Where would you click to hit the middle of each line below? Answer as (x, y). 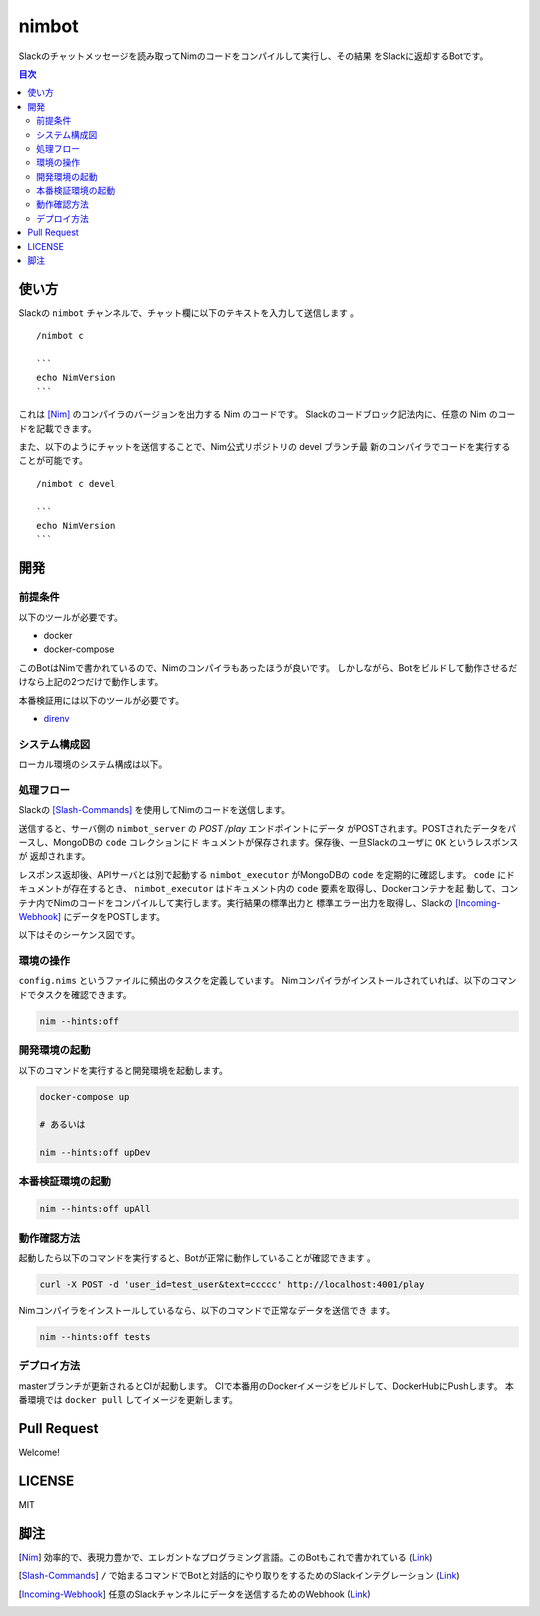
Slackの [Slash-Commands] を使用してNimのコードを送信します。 (154, 810)
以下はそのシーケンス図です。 (79, 935)
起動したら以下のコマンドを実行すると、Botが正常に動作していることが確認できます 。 (197, 1257)
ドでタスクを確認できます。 (75, 994)
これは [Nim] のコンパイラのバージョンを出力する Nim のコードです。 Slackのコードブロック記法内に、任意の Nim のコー (267, 414)
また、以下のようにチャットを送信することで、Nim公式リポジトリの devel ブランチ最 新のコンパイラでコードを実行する (264, 447)
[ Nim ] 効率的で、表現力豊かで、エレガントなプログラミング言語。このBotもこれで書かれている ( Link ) (225, 1557)
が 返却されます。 (54, 856)
